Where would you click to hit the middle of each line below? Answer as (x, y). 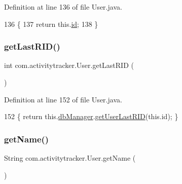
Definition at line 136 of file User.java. (63, 7)
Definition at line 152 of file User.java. (63, 99)
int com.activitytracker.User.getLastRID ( (69, 65)
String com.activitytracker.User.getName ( (70, 158)
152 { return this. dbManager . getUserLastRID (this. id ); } (91, 116)
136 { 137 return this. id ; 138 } (51, 24)
